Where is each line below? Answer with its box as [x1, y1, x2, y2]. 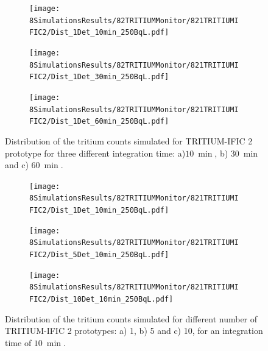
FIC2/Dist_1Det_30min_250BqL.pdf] [29, 73, 169, 82]
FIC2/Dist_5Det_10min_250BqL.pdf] [29, 250, 169, 259]
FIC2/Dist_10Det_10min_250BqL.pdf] [29, 294, 174, 303]
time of [5, 336, 32, 349]
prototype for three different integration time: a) [5, 146, 186, 159]
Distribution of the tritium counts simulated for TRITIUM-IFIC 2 [5, 134, 253, 147]
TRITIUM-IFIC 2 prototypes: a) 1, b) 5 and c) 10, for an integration [5, 324, 263, 337]
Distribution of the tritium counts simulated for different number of [5, 312, 258, 325]
